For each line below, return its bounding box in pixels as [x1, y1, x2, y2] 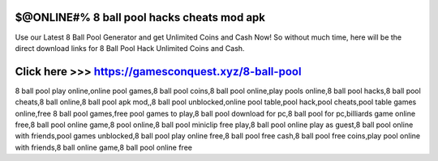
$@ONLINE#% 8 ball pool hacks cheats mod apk [15, 11, 266, 24]
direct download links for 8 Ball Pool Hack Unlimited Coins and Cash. [15, 43, 245, 53]
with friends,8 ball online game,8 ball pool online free [15, 142, 192, 152]
